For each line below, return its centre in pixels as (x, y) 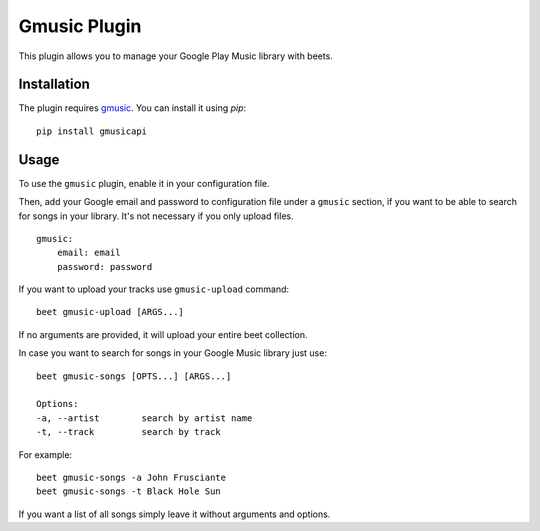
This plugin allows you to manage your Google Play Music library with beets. (176, 56)
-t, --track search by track (129, 432)
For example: (45, 454)
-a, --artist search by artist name (144, 418)
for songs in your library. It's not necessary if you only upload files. (156, 216)
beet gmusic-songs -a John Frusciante (131, 477)
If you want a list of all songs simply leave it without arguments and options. (174, 514)
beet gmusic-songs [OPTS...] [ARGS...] (134, 376)
